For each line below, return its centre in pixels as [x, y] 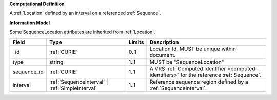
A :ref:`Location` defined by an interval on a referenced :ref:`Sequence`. [85, 13]
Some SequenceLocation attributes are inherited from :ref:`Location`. [83, 32]
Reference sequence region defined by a [199, 82]
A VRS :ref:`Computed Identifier [188, 68]
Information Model [30, 23]
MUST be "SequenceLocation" [187, 62]
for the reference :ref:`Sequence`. [221, 75]
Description [164, 42]
